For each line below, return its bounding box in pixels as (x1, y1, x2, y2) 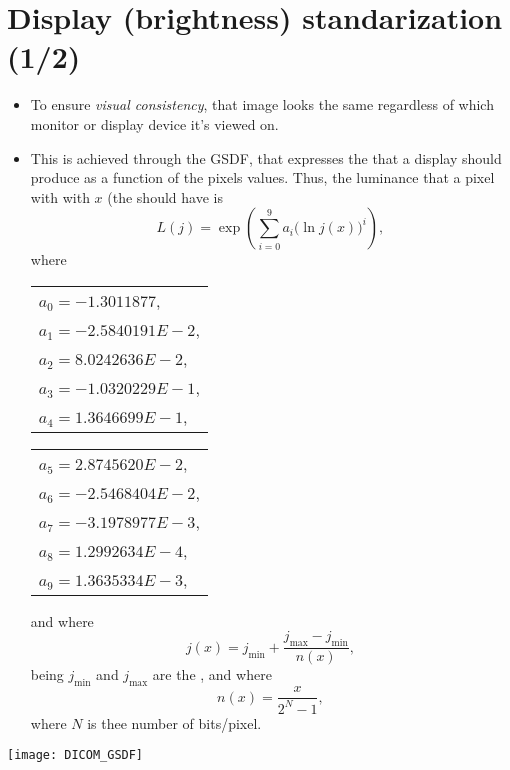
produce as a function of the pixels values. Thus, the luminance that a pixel (30, 167, 495, 188)
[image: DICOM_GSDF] (7, 748, 144, 763)
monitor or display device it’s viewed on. (30, 113, 279, 134)
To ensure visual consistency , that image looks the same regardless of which (30, 94, 494, 115)
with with (30, 186, 90, 207)
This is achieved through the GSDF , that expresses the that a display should (30, 147, 502, 168)
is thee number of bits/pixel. (87, 712, 262, 733)
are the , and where (152, 664, 272, 685)
